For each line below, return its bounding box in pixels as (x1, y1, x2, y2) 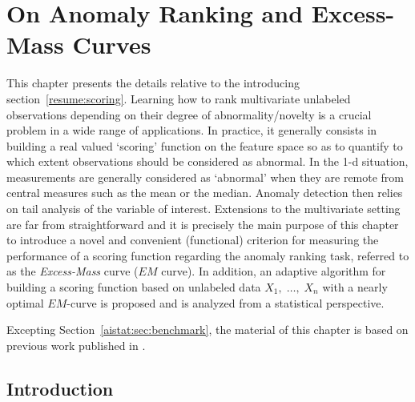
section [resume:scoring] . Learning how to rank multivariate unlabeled (6, 90, 351, 107)
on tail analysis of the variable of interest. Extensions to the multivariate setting (6, 200, 401, 217)
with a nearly (322, 279, 388, 295)
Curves (72, 28, 151, 61)
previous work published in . (6, 336, 146, 353)
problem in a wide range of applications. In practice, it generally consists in (6, 122, 377, 139)
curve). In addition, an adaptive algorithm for (161, 263, 386, 279)
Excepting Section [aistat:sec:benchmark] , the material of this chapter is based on (6, 321, 409, 338)
